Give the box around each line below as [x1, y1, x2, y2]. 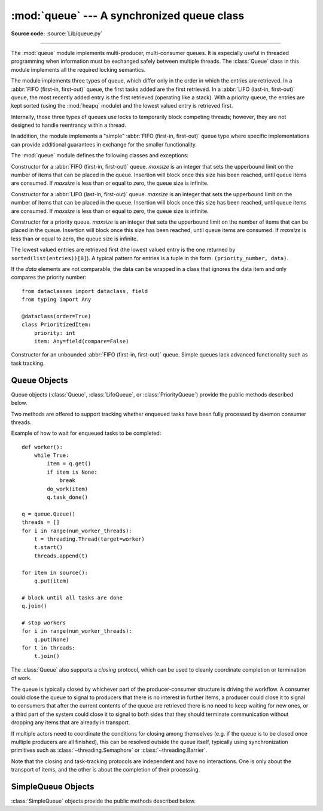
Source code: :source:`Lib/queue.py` [11, 30, 103, 37]
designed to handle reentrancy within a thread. [11, 121, 127, 129]
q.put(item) [33, 577, 69, 584]
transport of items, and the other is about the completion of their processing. [11, 766, 200, 773]
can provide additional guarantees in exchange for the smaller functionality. [11, 141, 197, 148]
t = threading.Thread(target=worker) [33, 535, 145, 542]
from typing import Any [22, 296, 92, 303]
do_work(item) [47, 485, 89, 492]
